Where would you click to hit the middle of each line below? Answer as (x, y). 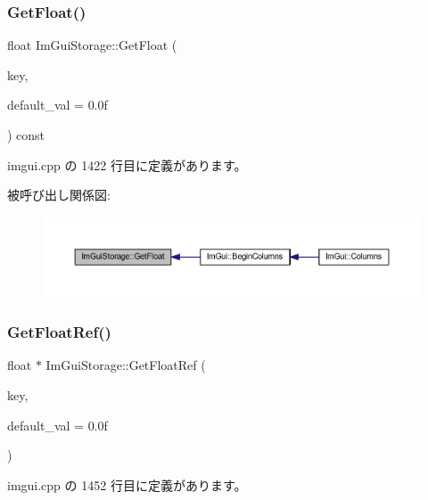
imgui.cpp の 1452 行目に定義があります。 (127, 484)
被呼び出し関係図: (59, 195)
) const (26, 135)
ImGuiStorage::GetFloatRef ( (126, 365)
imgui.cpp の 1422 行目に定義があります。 (127, 164)
